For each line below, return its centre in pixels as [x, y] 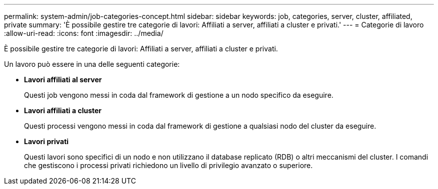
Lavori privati [46, 141]
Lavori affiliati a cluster [63, 110]
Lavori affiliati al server [63, 80]
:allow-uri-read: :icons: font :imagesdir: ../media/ [84, 33]
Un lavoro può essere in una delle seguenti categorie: [92, 64]
